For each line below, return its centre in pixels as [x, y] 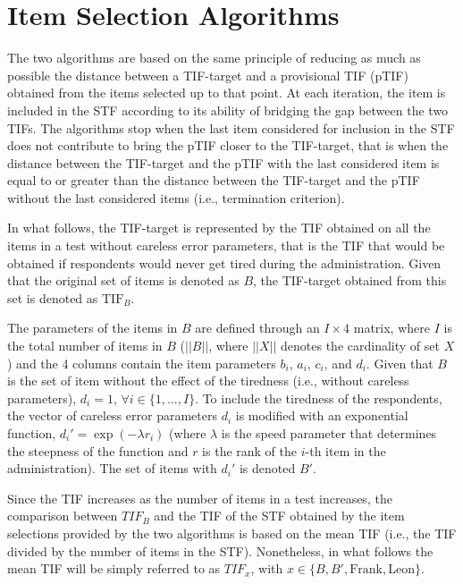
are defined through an [257, 328]
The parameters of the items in [93, 328]
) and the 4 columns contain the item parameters [142, 363]
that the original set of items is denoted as [123, 280]
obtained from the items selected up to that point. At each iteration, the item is [227, 93]
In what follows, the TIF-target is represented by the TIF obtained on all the [219, 228]
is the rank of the [250, 450]
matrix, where [391, 328]
